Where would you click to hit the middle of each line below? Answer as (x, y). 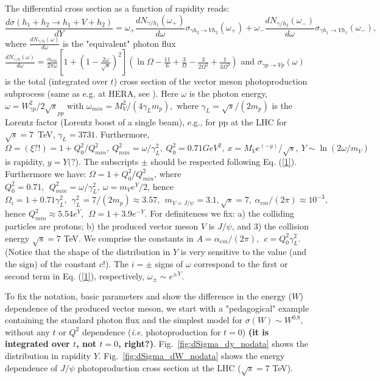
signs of (169, 263)
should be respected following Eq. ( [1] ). (224, 162)
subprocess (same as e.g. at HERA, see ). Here (92, 93)
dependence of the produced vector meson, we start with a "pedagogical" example (157, 308)
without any (27, 331)
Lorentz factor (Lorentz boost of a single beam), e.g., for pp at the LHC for (146, 122)
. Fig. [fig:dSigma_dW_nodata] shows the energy (192, 356)
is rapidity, (25, 162)
